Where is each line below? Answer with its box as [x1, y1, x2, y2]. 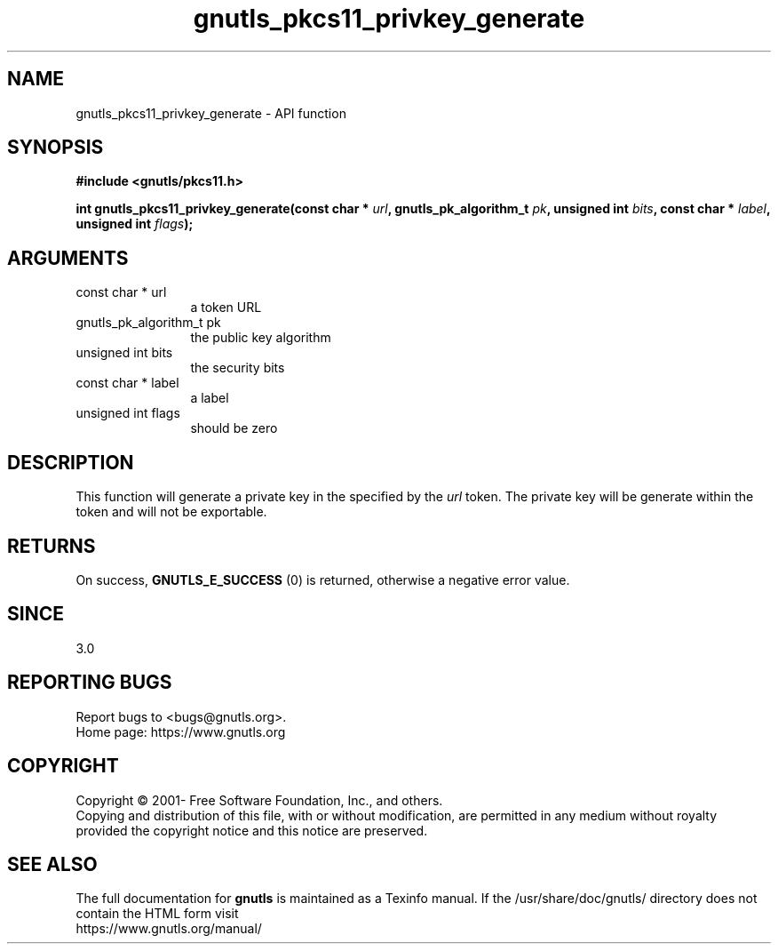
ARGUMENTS [7, 246, 129, 269]
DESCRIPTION [7, 451, 134, 474]
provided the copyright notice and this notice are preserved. [75, 822, 428, 838]
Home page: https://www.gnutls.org [75, 723, 286, 739]
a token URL [190, 300, 262, 316]
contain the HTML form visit [75, 906, 239, 922]
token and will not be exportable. [75, 504, 267, 520]
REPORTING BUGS [7, 671, 172, 694]
